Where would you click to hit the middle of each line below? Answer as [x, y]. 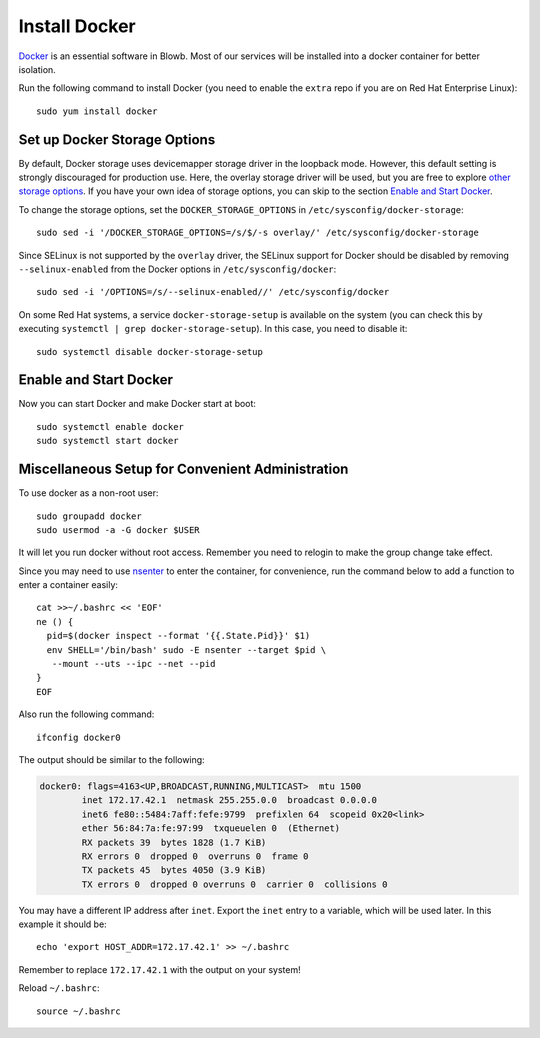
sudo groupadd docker [89, 516]
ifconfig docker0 [78, 737]
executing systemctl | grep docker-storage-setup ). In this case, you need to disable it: [213, 329]
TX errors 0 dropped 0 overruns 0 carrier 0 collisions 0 [234, 884]
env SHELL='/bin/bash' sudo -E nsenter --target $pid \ [186, 649]
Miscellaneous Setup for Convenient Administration [183, 469]
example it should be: [62, 924]
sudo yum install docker [97, 111]
